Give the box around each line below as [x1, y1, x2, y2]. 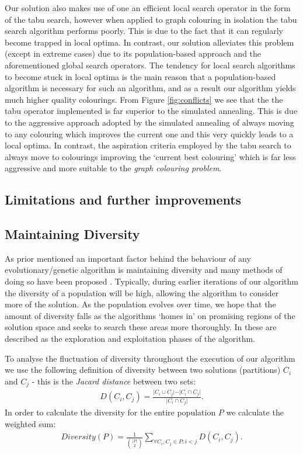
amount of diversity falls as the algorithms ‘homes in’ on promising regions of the [5, 309, 295, 321]
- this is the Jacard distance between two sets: [32, 375, 196, 387]
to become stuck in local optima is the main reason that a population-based [5, 70, 276, 82]
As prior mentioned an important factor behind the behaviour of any [5, 252, 251, 264]
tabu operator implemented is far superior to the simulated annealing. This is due [5, 105, 298, 117]
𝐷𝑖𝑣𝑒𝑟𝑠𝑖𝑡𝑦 [61, 433, 96, 442]
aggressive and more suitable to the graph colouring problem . [5, 162, 222, 174]
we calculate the [226, 406, 284, 418]
